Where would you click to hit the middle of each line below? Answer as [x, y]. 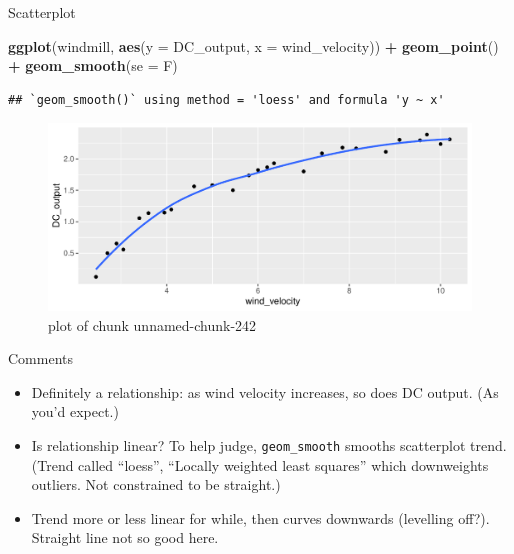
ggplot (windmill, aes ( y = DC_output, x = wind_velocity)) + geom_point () [253, 45]
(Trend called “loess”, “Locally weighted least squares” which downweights [260, 464]
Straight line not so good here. [125, 537]
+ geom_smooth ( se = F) [93, 65]
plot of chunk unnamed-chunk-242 [152, 324]
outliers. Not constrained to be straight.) [156, 484]
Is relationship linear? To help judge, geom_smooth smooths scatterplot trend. [269, 444]
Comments [41, 358]
